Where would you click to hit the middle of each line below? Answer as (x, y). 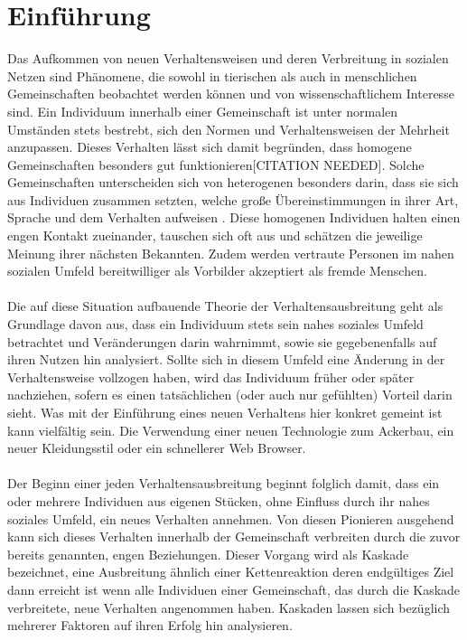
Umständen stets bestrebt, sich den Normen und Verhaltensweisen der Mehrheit (229, 129)
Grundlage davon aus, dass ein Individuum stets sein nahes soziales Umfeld (215, 324)
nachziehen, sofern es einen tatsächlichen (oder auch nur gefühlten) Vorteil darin (230, 395)
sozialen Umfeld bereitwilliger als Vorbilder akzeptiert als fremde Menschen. (217, 271)
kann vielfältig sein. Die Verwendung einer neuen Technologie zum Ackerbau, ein (231, 430)
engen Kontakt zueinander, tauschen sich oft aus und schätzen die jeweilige (215, 235)
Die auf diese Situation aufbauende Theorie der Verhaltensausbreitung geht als (225, 306)
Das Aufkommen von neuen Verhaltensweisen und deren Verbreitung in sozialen (228, 58)
